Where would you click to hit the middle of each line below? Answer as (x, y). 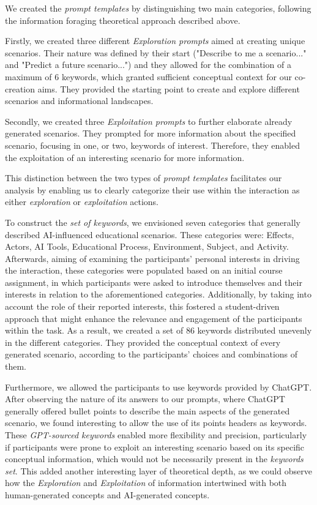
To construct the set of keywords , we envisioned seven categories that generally (153, 222)
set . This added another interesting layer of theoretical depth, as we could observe (158, 470)
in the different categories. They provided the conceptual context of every (143, 342)
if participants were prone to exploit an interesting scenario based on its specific (155, 447)
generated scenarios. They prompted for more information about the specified (151, 133)
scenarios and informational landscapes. (79, 101)
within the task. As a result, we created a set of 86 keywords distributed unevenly (158, 330)
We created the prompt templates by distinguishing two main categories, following (158, 8)
